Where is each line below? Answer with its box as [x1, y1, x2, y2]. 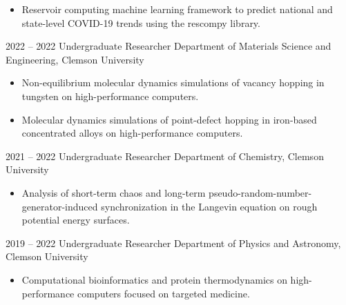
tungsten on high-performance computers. [21, 88, 199, 103]
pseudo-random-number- [209, 185, 312, 199]
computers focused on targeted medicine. [77, 286, 250, 300]
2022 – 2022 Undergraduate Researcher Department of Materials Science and [6, 39, 331, 53]
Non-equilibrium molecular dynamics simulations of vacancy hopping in [21, 75, 325, 90]
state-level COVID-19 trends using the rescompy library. [21, 15, 260, 30]
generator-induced [21, 199, 98, 213]
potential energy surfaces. [21, 213, 130, 227]
